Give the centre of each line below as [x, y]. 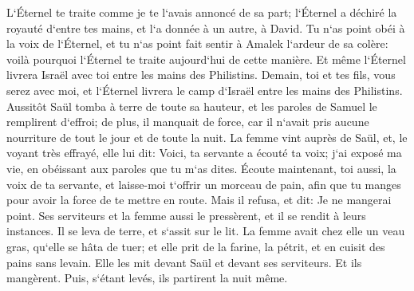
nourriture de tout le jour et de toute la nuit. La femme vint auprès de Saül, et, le [207, 137]
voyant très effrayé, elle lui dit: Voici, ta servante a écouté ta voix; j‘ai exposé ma [204, 153]
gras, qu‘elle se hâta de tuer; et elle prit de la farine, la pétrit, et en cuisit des [196, 246]
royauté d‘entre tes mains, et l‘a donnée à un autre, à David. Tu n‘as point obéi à [206, 28]
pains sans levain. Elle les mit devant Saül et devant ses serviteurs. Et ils [184, 262]
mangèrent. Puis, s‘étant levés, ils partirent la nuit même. [147, 278]
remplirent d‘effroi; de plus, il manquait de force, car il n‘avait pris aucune [188, 122]
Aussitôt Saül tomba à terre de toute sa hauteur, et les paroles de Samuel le [192, 106]
